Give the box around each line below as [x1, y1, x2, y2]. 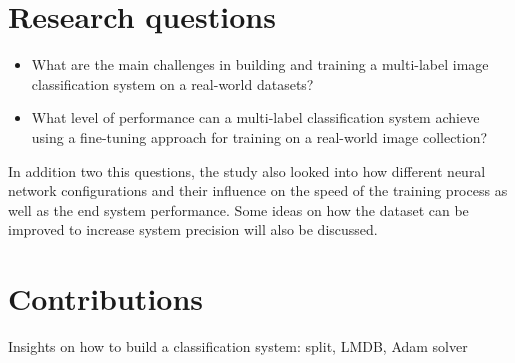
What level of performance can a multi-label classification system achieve [31, 107, 480, 128]
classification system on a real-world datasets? [31, 73, 314, 94]
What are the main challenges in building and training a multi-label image [31, 54, 489, 75]
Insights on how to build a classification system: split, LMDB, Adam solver [8, 336, 468, 356]
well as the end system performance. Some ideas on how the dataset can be [8, 199, 469, 220]
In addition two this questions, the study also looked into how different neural [8, 160, 486, 181]
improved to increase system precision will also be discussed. [8, 219, 378, 240]
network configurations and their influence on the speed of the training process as [8, 180, 508, 201]
